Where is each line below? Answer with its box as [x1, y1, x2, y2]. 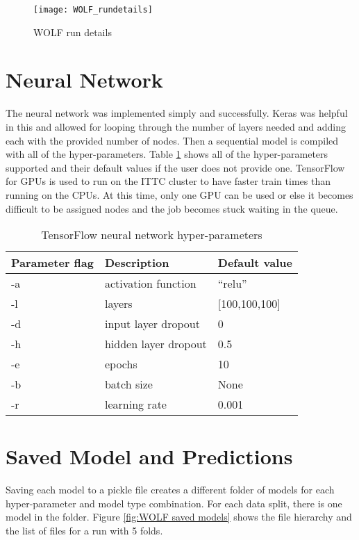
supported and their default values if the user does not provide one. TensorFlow [6, 160, 345, 174]
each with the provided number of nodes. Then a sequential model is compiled [6, 133, 339, 147]
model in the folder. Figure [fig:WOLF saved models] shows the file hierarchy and [6, 509, 352, 524]
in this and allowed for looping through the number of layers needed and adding [6, 119, 346, 133]
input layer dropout [104, 316, 200, 332]
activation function [104, 275, 197, 292]
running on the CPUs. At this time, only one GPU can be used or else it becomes [6, 187, 353, 202]
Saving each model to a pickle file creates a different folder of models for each [6, 482, 335, 497]
